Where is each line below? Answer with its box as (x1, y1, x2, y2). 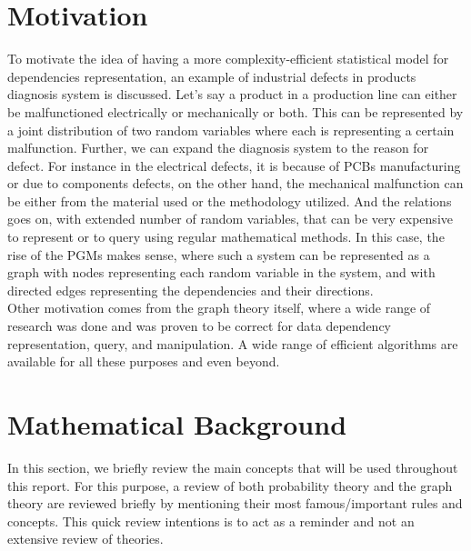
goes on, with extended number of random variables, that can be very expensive (7, 209, 453, 228)
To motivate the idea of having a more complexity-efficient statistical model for (7, 49, 449, 68)
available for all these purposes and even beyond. (7, 352, 280, 371)
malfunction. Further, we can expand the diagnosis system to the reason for (7, 138, 429, 157)
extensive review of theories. (7, 529, 164, 548)
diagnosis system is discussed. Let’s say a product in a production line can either (7, 85, 457, 104)
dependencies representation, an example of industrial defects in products (7, 66, 416, 85)
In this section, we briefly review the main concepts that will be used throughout (7, 457, 458, 476)
